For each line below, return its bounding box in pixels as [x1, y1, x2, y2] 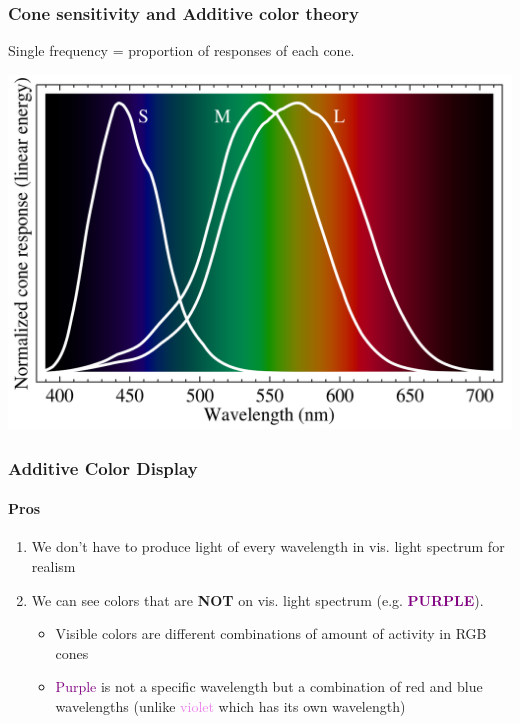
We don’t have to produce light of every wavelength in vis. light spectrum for [31, 536, 505, 557]
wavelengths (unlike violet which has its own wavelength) [55, 695, 406, 716]
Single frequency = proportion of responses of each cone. [8, 40, 355, 61]
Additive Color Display [8, 455, 198, 480]
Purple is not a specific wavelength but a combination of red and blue [55, 676, 483, 697]
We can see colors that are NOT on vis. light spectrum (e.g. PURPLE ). [31, 589, 484, 610]
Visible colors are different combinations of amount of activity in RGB [55, 623, 487, 644]
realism [31, 556, 76, 577]
